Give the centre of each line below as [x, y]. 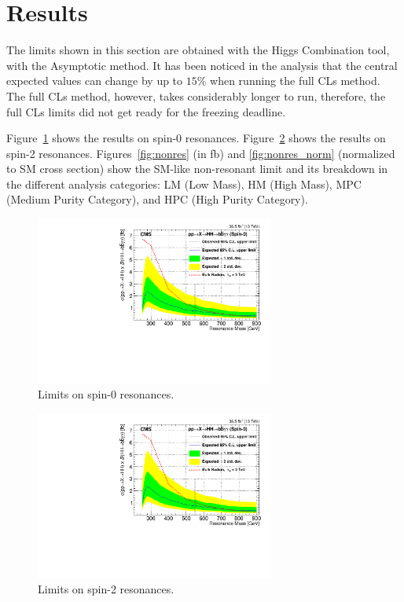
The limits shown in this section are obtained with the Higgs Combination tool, [198, 50]
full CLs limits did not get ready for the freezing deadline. [146, 111]
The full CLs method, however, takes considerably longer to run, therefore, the [196, 95]
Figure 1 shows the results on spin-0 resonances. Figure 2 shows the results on [196, 138]
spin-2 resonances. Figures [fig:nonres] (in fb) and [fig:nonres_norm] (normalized [201, 153]
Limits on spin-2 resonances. [106, 589]
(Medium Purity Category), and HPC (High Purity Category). [157, 199]
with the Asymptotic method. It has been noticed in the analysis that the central [202, 65]
